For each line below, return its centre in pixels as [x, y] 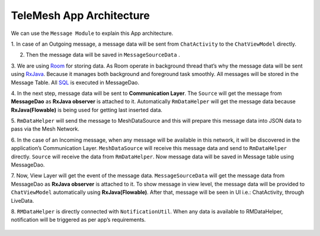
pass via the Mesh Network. [45, 129]
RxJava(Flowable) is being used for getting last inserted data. [87, 110]
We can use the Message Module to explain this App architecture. [92, 33]
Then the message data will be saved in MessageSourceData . [103, 55]
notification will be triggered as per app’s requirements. [79, 220]
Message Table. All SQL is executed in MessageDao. [75, 82]
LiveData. [23, 200]
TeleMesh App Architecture [81, 15]
